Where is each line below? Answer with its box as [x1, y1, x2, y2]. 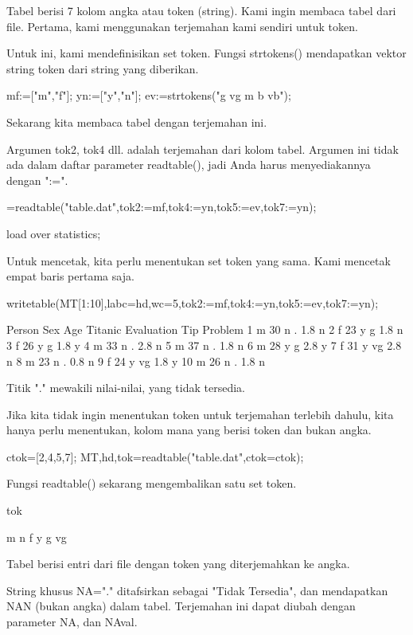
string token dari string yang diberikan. [6, 60, 199, 76]
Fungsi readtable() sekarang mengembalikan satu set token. [6, 475, 297, 492]
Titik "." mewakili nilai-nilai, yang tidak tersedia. [6, 379, 245, 396]
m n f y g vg [6, 528, 67, 545]
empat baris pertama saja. [6, 268, 134, 284]
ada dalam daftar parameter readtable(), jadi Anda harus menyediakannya [6, 156, 371, 173]
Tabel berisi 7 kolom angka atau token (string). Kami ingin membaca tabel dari [6, 2, 396, 18]
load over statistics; [6, 225, 101, 241]
